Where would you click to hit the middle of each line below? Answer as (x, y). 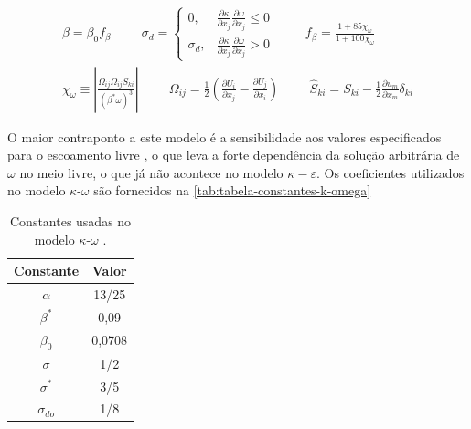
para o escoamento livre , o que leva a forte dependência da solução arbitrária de (234, 155)
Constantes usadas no (70, 220)
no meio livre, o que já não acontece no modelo (151, 172)
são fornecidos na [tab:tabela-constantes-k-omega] (232, 190)
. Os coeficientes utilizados (390, 172)
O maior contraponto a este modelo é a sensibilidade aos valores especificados (225, 136)
